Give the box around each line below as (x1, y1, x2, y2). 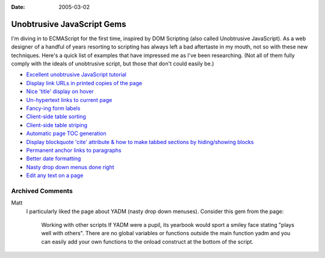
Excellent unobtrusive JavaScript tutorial (26, 71, 126, 78)
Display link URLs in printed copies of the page (26, 79, 143, 86)
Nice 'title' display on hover (26, 88, 94, 95)
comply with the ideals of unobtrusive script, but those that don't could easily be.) (11, 60, 214, 67)
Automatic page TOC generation (26, 130, 107, 137)
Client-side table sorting (26, 113, 87, 120)
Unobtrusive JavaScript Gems (11, 19, 126, 29)
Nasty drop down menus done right (26, 163, 114, 170)
